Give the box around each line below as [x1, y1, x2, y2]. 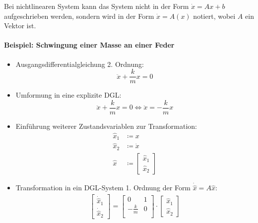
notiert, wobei [193, 10, 236, 21]
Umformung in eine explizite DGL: [15, 90, 122, 100]
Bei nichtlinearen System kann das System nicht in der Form [4, 1, 189, 11]
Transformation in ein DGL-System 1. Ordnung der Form [15, 182, 191, 193]
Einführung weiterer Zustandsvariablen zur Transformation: [15, 120, 197, 131]
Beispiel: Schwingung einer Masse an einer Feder [4, 40, 175, 50]
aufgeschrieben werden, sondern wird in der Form [4, 10, 154, 21]
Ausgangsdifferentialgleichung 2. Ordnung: [15, 58, 144, 69]
